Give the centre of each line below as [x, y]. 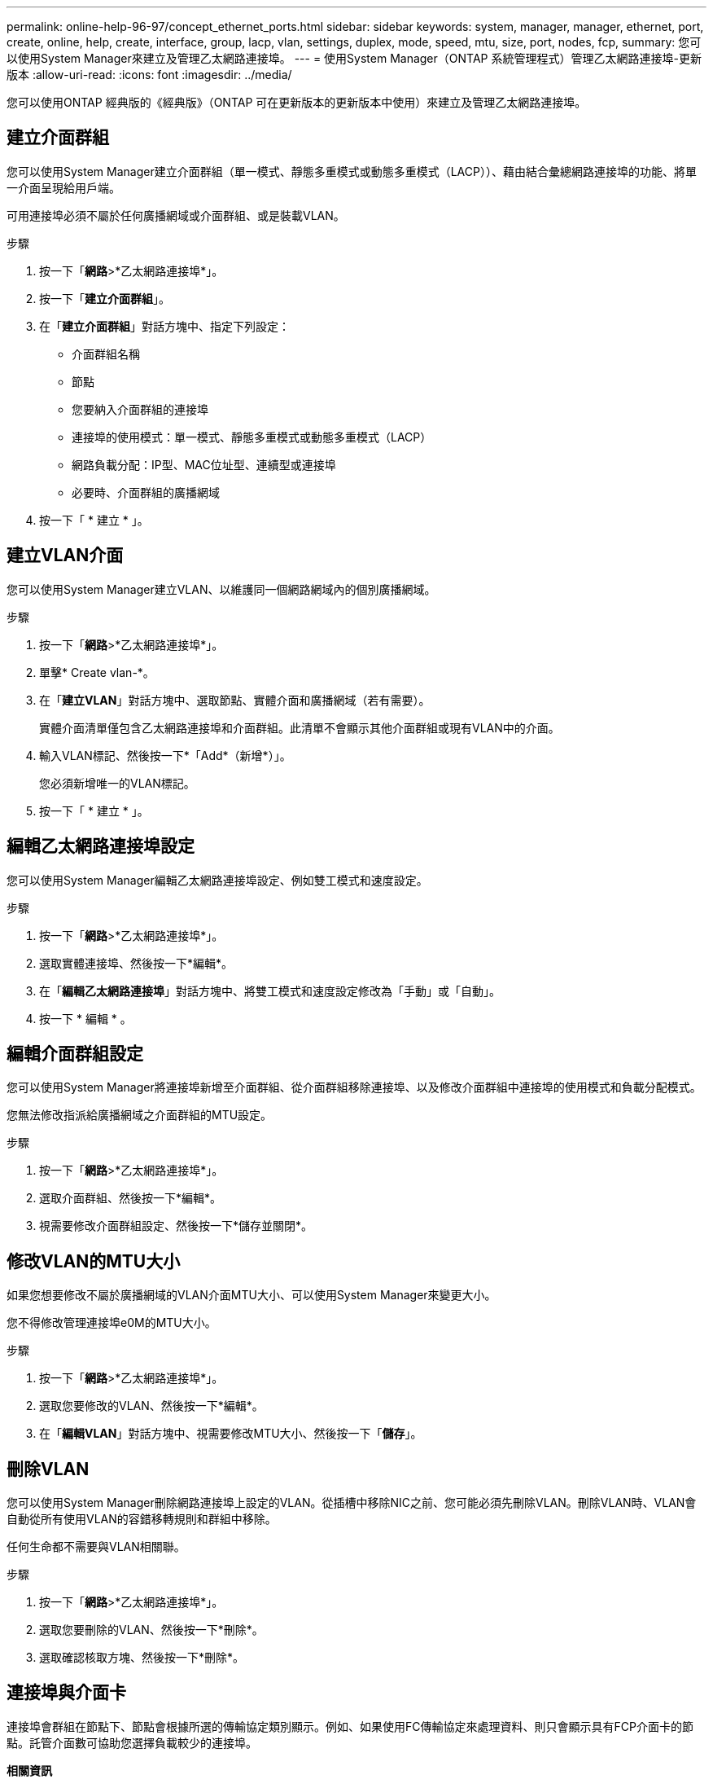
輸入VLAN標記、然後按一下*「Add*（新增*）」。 [165, 755]
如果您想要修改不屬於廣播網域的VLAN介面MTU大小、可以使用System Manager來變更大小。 [252, 1295]
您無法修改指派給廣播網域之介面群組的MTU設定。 [140, 1115]
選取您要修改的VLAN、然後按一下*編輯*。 [151, 1406]
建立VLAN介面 [65, 556]
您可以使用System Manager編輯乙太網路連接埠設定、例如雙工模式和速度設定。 [217, 880]
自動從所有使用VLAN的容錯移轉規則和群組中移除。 [142, 1519]
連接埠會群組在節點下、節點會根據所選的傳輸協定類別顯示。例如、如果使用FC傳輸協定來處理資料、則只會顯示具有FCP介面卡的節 [350, 1726]
